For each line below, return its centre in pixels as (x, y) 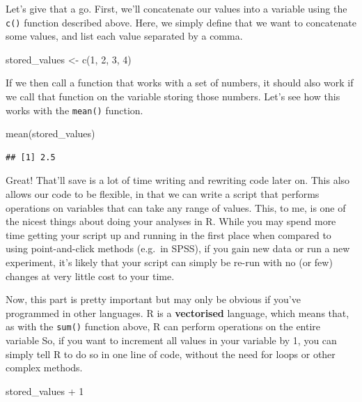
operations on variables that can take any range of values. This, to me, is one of (176, 207)
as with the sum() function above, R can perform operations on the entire (163, 326)
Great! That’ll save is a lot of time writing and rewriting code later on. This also (178, 180)
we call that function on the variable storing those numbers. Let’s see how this (173, 96)
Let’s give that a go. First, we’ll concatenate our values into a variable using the (176, 8)
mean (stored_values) (50, 133)
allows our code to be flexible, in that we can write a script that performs (163, 194)
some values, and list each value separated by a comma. (124, 36)
